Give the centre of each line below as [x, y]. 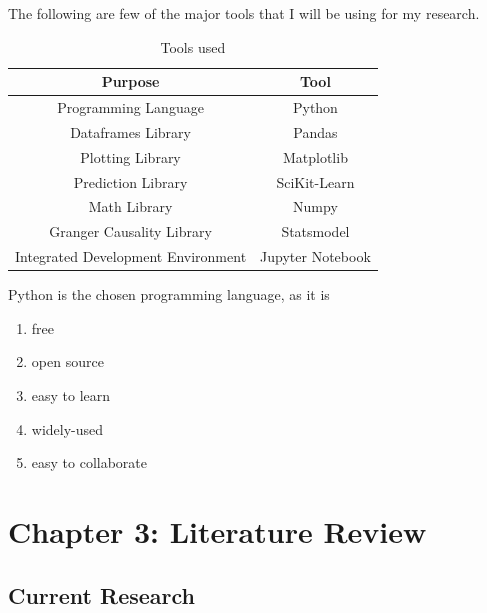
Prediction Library [130, 181]
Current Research [101, 594]
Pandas [315, 131]
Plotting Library [130, 156]
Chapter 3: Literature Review [217, 530]
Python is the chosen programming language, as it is [169, 294]
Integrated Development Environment [131, 256]
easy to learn [71, 394]
